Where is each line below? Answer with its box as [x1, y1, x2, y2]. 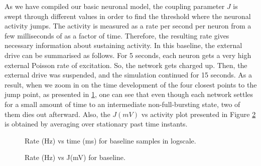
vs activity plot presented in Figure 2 [141, 108, 256, 119]
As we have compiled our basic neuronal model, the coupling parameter [5, 1, 225, 11]
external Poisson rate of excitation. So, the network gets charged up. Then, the [5, 59, 247, 70]
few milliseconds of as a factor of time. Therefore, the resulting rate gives [5, 30, 229, 40]
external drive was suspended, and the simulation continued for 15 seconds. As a [5, 69, 252, 80]
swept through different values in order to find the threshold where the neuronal [5, 10, 251, 21]
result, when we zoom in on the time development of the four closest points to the [5, 79, 257, 89]
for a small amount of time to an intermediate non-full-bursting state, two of [5, 98, 240, 109]
